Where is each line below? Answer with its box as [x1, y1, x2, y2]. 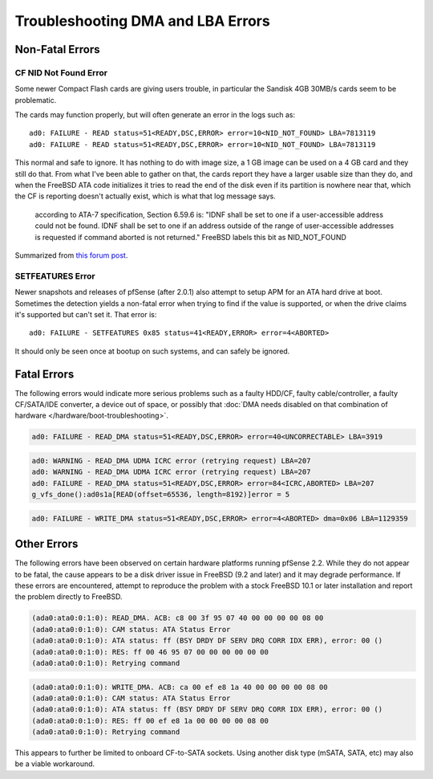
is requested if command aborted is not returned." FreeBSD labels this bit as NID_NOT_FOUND [34, 232, 346, 242]
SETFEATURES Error [14, 270, 95, 281]
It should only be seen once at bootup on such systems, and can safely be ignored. [14, 346, 290, 356]
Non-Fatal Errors [14, 43, 100, 56]
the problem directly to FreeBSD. [14, 592, 123, 602]
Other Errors [14, 537, 79, 551]
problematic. [14, 95, 57, 104]
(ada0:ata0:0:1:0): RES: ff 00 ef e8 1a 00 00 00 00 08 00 [31, 716, 269, 725]
